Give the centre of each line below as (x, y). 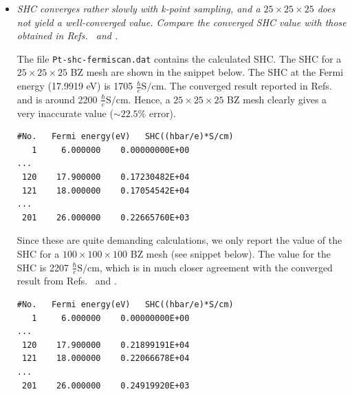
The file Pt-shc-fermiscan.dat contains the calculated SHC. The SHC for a (179, 58)
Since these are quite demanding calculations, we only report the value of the (179, 240)
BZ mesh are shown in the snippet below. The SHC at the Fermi (207, 72)
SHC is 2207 (43, 267)
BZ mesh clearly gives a (277, 99)
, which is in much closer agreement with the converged (216, 267)
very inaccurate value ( (65, 113)
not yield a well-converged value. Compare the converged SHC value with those (181, 22)
